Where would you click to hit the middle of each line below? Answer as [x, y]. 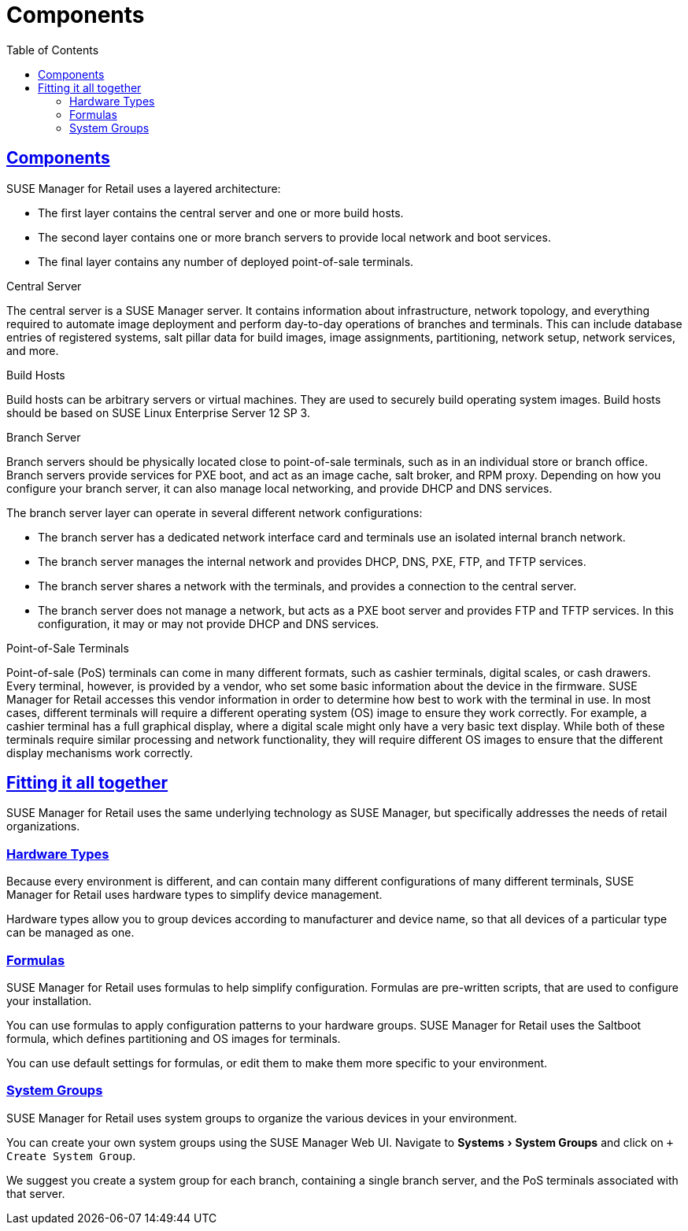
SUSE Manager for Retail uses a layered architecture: [144, 188]
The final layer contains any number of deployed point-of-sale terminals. [226, 261]
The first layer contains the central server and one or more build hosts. [221, 213]
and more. [33, 350]
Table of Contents [53, 50]
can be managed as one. [70, 933]
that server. [36, 1193]
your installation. [49, 1000]
